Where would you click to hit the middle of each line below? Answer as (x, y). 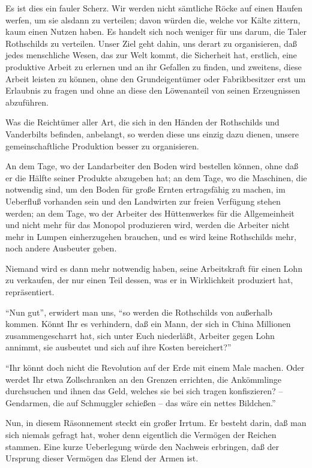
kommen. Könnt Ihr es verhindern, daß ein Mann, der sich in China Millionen (148, 324)
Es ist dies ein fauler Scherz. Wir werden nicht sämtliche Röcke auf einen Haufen (154, 8)
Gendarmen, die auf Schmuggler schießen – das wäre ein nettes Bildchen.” (141, 402)
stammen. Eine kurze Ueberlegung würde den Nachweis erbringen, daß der (142, 446)
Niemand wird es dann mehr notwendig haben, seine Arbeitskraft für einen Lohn (154, 268)
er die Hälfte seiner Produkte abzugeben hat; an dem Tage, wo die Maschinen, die (156, 177)
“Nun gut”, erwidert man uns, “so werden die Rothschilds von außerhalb (139, 312)
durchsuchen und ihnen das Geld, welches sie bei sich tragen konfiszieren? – (144, 391)
